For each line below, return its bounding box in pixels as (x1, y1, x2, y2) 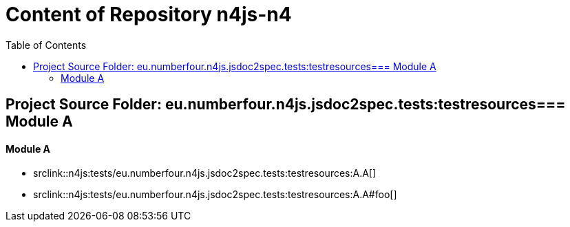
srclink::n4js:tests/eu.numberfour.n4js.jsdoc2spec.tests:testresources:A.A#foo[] (33, 188, 397, 201)
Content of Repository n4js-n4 (6, 3, 292, 26)
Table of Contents (6, 39, 87, 51)
